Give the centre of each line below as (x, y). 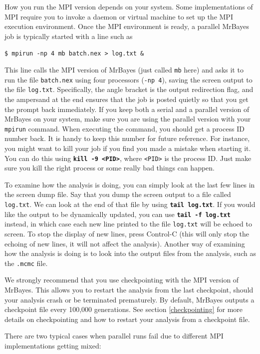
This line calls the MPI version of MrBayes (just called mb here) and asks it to (124, 70)
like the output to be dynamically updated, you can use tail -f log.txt (118, 214)
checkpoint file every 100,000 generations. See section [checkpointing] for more (124, 309)
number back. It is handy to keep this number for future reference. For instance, (127, 138)
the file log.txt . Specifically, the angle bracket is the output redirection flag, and (129, 89)
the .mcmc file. (26, 263)
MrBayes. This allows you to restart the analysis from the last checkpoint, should (129, 290)
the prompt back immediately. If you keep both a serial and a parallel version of (127, 109)
